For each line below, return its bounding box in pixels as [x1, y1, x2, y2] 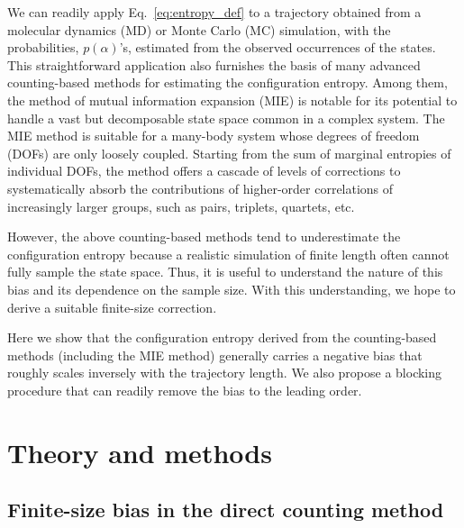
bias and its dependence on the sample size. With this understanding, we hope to [7, 279, 456, 298]
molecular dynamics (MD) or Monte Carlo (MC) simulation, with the [7, 20, 391, 39]
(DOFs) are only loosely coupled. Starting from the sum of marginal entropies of [7, 143, 451, 162]
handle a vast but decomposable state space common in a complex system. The [7, 108, 445, 127]
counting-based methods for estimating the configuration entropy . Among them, [7, 73, 448, 92]
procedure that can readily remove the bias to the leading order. [7, 380, 362, 399]
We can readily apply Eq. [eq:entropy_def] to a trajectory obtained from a [7, 3, 422, 21]
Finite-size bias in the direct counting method [7, 496, 444, 523]
